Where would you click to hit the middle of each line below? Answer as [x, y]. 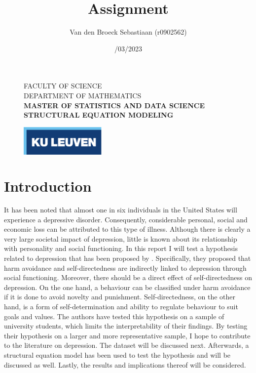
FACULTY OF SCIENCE [63, 86]
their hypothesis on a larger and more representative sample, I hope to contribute [127, 335]
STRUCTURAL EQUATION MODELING [99, 115]
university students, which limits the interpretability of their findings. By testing [126, 326]
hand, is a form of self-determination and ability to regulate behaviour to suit [121, 307]
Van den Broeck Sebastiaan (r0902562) [128, 32]
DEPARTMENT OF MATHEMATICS [83, 95]
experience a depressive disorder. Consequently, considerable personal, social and [126, 219]
